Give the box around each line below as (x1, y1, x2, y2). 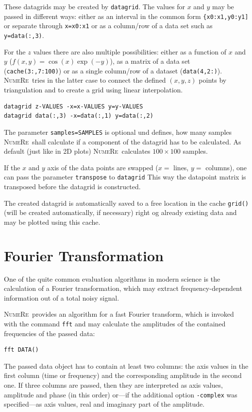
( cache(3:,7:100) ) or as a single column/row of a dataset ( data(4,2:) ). (4, 65, 222, 75)
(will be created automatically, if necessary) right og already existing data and (4, 207, 237, 217)
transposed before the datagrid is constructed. (4, 181, 141, 191)
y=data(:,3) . (4, 30, 44, 40)
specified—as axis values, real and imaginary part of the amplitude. (4, 399, 205, 409)
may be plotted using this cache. (4, 216, 101, 227)
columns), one (205, 162, 247, 172)
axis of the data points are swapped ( (47, 162, 158, 172)
